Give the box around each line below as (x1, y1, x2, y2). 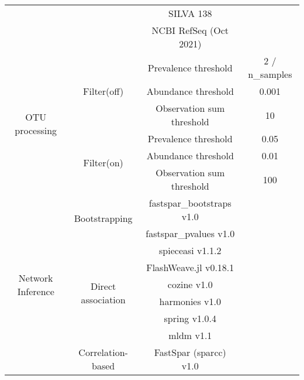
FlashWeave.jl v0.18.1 (146, 261, 234, 274)
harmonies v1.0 (159, 295, 221, 308)
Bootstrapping (74, 211, 133, 225)
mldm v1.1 (168, 328, 212, 342)
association (81, 293, 126, 306)
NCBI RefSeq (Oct (151, 23, 229, 37)
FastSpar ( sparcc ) (154, 345, 226, 359)
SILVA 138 (168, 6, 212, 20)
